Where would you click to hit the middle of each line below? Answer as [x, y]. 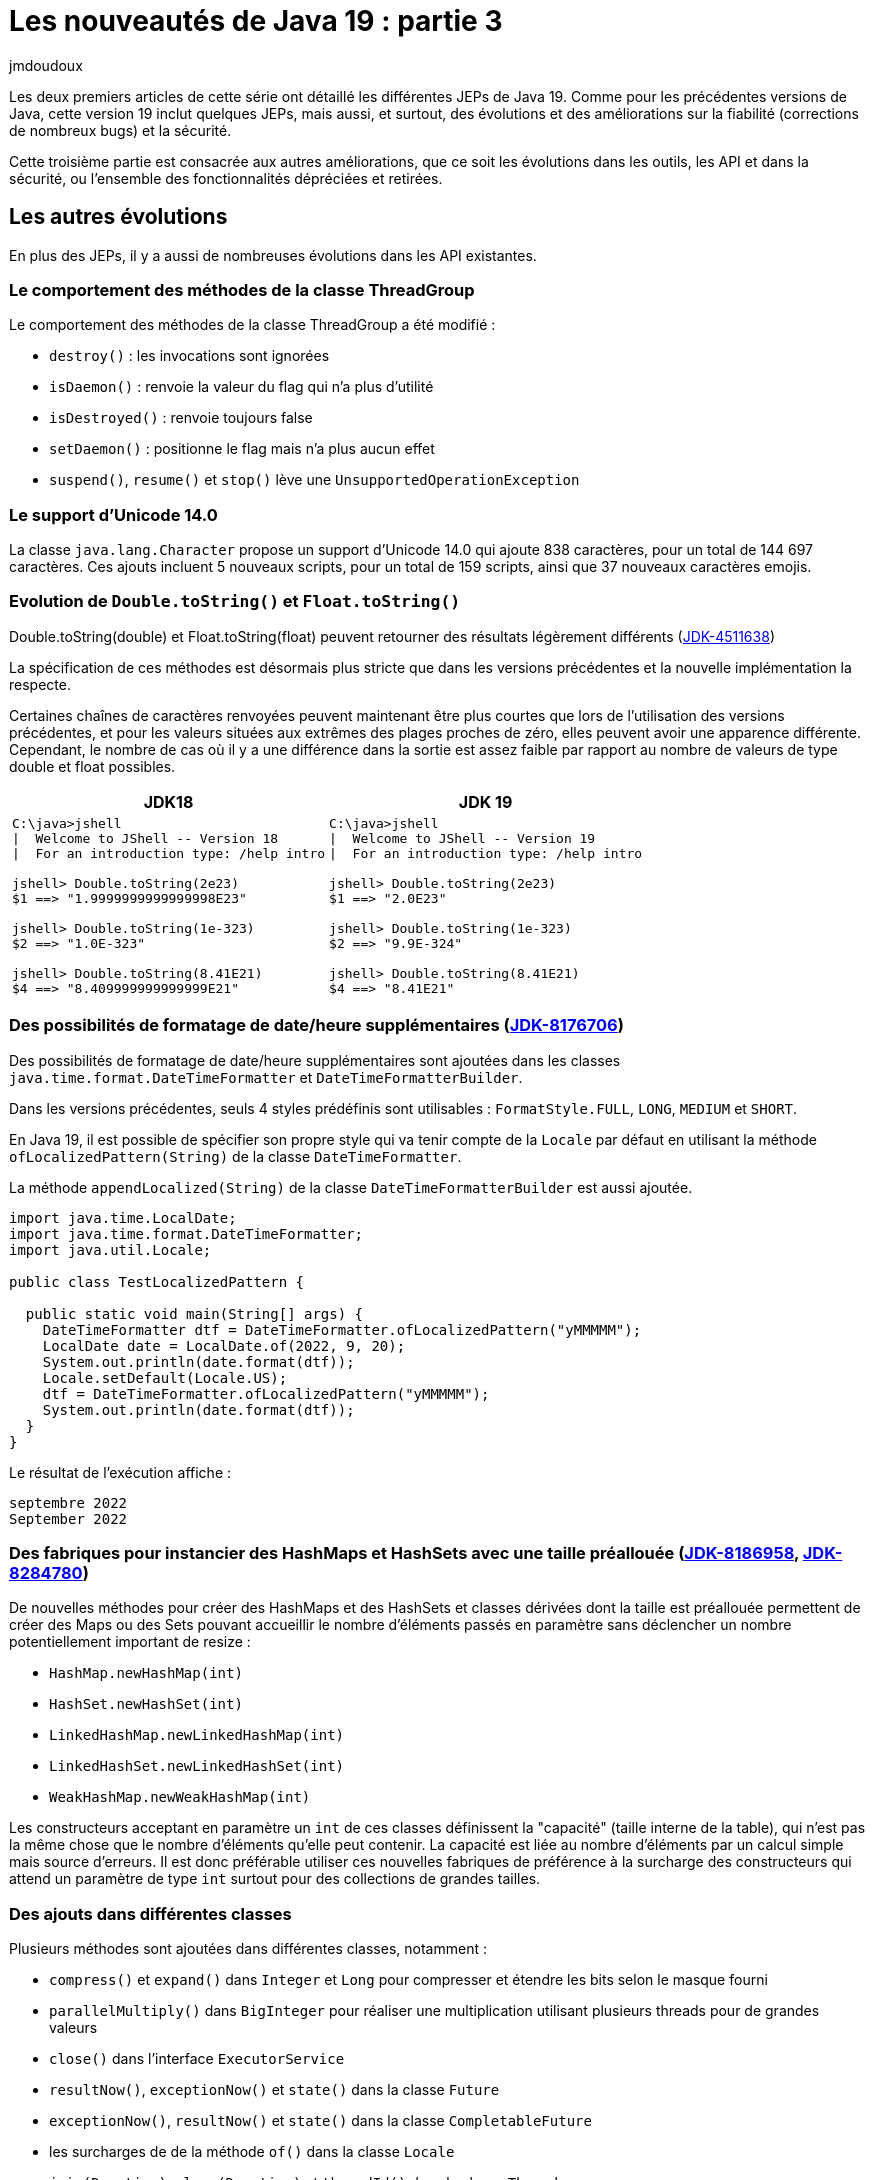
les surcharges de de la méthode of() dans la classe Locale [252, 2152]
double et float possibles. [92, 766]
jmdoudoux [46, 65]
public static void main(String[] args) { [194, 1313]
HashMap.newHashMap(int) [146, 1673]
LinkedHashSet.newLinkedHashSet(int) [197, 1766]
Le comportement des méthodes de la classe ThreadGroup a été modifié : [252, 325]
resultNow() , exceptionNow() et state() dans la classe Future [274, 2090]
